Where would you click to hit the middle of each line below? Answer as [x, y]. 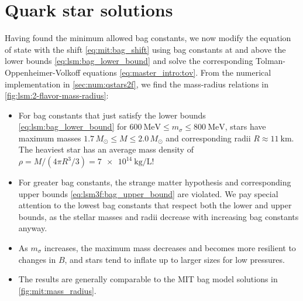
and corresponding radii [208, 138]
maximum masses [50, 138]
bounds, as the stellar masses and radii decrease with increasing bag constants [159, 216]
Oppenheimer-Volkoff [43, 72]
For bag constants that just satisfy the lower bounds [112, 115]
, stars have [245, 126]
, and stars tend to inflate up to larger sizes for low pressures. [175, 259]
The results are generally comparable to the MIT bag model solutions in [148, 279]
